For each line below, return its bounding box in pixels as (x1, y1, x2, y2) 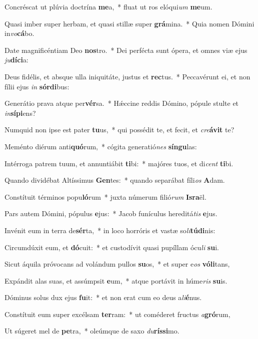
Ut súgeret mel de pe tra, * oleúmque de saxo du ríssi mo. (4, 326, 179, 336)
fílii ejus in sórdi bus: (4, 81, 69, 91)
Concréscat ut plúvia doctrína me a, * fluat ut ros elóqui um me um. (4, 1, 212, 11)
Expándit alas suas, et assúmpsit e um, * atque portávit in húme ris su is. (4, 275, 227, 286)
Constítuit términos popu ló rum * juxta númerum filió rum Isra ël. (4, 191, 206, 202)
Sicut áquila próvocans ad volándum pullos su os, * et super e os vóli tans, (4, 259, 230, 269)
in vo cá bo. (4, 28, 34, 38)
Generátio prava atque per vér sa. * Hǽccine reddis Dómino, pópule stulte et (4, 98, 239, 108)
